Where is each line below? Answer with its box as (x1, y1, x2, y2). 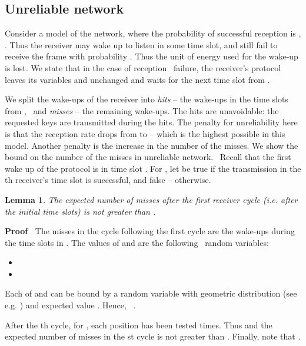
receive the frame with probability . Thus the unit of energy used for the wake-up (5, 50, 298, 62)
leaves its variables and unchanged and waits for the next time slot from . (5, 73, 270, 85)
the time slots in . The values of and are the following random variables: (5, 236, 269, 248)
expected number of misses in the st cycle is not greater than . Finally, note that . (5, 330, 301, 342)
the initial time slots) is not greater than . (5, 205, 156, 217)
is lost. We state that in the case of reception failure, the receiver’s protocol (5, 61, 281, 74)
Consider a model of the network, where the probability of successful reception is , (5, 27, 301, 39)
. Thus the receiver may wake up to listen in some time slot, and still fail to (5, 38, 278, 51)
